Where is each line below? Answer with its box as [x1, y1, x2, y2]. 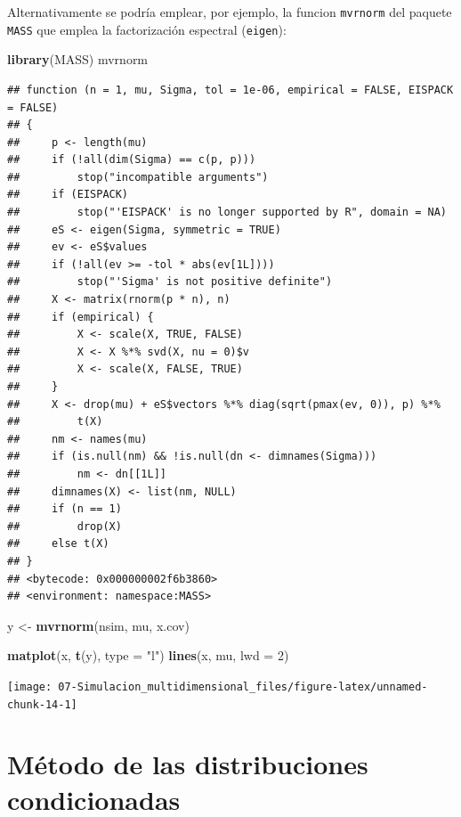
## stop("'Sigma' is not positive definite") [7, 275, 333, 289]
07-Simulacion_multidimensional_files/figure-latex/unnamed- [58, 680, 428, 693]
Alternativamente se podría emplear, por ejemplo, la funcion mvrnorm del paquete [7, 3, 452, 20]
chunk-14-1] [7, 698, 77, 711]
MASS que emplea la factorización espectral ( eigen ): [7, 20, 287, 38]
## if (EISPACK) [7, 188, 129, 201]
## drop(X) [7, 519, 122, 533]
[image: [7, 680, 53, 693]
